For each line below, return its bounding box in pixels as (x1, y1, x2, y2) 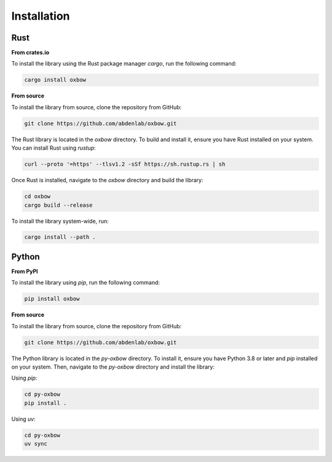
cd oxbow (24, 193, 51, 200)
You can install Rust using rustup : (11, 144, 97, 152)
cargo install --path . (24, 234, 97, 241)
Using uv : (11, 415, 36, 423)
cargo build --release (24, 201, 93, 209)
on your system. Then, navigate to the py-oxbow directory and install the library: (11, 363, 215, 371)
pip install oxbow (24, 295, 80, 302)
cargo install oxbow (24, 77, 86, 83)
